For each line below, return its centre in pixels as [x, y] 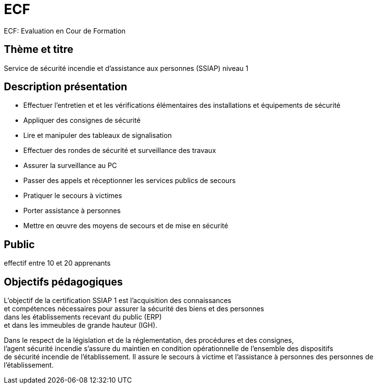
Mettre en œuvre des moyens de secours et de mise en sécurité [126, 226]
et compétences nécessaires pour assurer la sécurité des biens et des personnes [134, 309]
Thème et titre [39, 50]
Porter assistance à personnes [72, 211]
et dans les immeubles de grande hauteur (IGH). [81, 325]
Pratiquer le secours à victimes [73, 196]
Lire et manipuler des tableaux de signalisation [98, 135]
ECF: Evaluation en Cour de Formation [65, 31]
